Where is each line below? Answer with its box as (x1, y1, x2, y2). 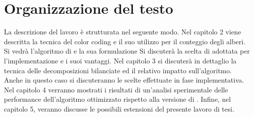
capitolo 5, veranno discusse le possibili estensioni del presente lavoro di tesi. (4, 103, 234, 114)
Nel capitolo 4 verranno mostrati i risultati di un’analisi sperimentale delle (4, 84, 228, 94)
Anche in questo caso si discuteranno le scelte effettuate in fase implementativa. (4, 75, 244, 85)
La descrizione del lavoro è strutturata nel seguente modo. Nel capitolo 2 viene (4, 27, 241, 37)
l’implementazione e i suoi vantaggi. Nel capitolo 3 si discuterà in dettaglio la (4, 55, 237, 65)
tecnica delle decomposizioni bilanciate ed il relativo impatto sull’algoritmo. (4, 65, 232, 75)
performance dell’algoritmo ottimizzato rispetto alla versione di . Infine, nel (4, 94, 231, 104)
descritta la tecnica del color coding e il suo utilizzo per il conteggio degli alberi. (4, 36, 246, 46)
